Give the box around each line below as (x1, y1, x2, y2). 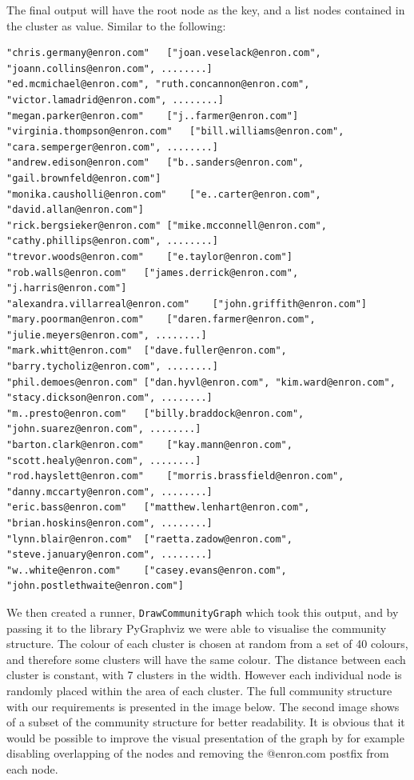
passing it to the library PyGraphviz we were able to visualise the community (6, 619, 387, 636)
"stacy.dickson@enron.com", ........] (6, 392, 213, 404)
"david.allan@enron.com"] (6, 204, 144, 216)
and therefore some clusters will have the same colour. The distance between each (6, 650, 406, 667)
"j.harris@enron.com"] (6, 282, 127, 294)
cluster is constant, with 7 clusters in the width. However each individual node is (6, 666, 402, 683)
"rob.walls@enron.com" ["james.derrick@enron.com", (6, 266, 299, 278)
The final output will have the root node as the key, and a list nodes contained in (6, 2, 405, 18)
